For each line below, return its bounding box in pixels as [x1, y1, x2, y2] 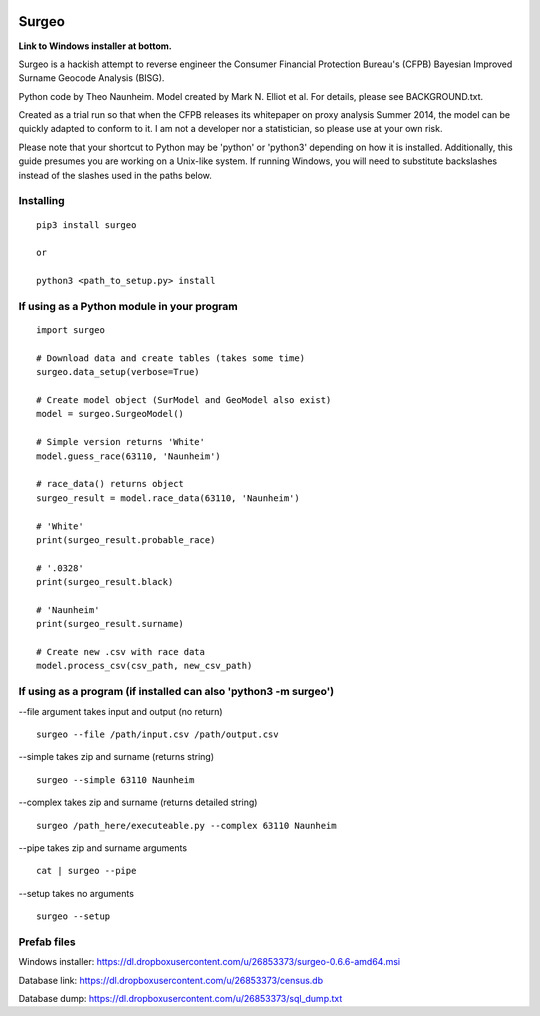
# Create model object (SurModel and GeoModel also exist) [36, 395, 332, 406]
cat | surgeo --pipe [36, 865, 137, 877]
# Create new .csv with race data [36, 646, 205, 658]
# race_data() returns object [36, 478, 185, 490]
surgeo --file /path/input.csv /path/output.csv [36, 729, 279, 740]
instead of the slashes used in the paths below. [18, 169, 212, 181]
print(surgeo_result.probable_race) [36, 534, 216, 545]
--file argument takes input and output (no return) [18, 705, 224, 717]
